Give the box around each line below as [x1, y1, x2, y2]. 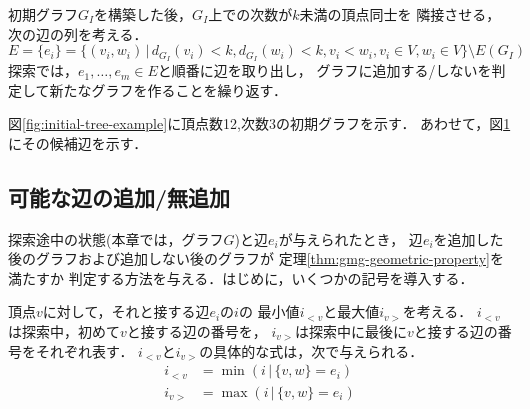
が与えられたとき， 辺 [278, 228, 423, 249]
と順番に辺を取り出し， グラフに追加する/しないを [157, 60, 492, 81]
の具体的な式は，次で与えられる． [199, 340, 424, 361]
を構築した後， [94, 4, 193, 24]
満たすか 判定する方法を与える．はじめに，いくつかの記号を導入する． [8, 267, 474, 288]
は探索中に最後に [295, 321, 408, 341]
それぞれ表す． [35, 340, 134, 361]
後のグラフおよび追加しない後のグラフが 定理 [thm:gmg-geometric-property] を [8, 248, 504, 269]
